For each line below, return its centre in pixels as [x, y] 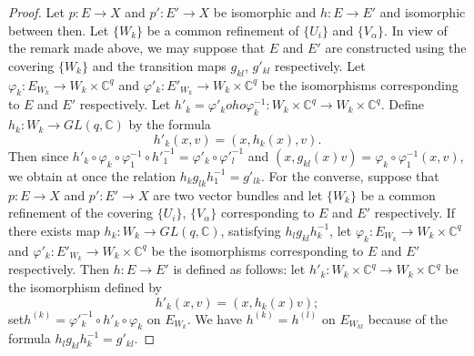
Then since [39, 155]
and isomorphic [423, 12]
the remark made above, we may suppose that [137, 48]
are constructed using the [396, 48]
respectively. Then [59, 269]
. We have [214, 318]
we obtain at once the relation [92, 175]
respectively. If [415, 213]
